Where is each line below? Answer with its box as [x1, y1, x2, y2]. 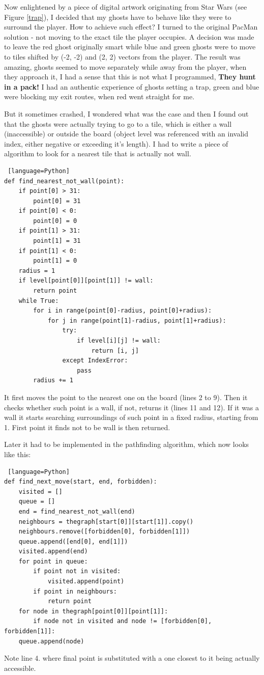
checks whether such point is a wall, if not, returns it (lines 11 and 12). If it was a [4, 402, 259, 412]
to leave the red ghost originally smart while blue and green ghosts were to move [4, 41, 256, 52]
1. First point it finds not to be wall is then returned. [4, 421, 170, 432]
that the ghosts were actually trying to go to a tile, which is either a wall [4, 118, 232, 129]
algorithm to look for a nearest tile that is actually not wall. [4, 148, 191, 159]
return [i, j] [91, 347, 139, 354]
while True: [18, 297, 59, 304]
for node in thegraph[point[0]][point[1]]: [18, 607, 168, 615]
